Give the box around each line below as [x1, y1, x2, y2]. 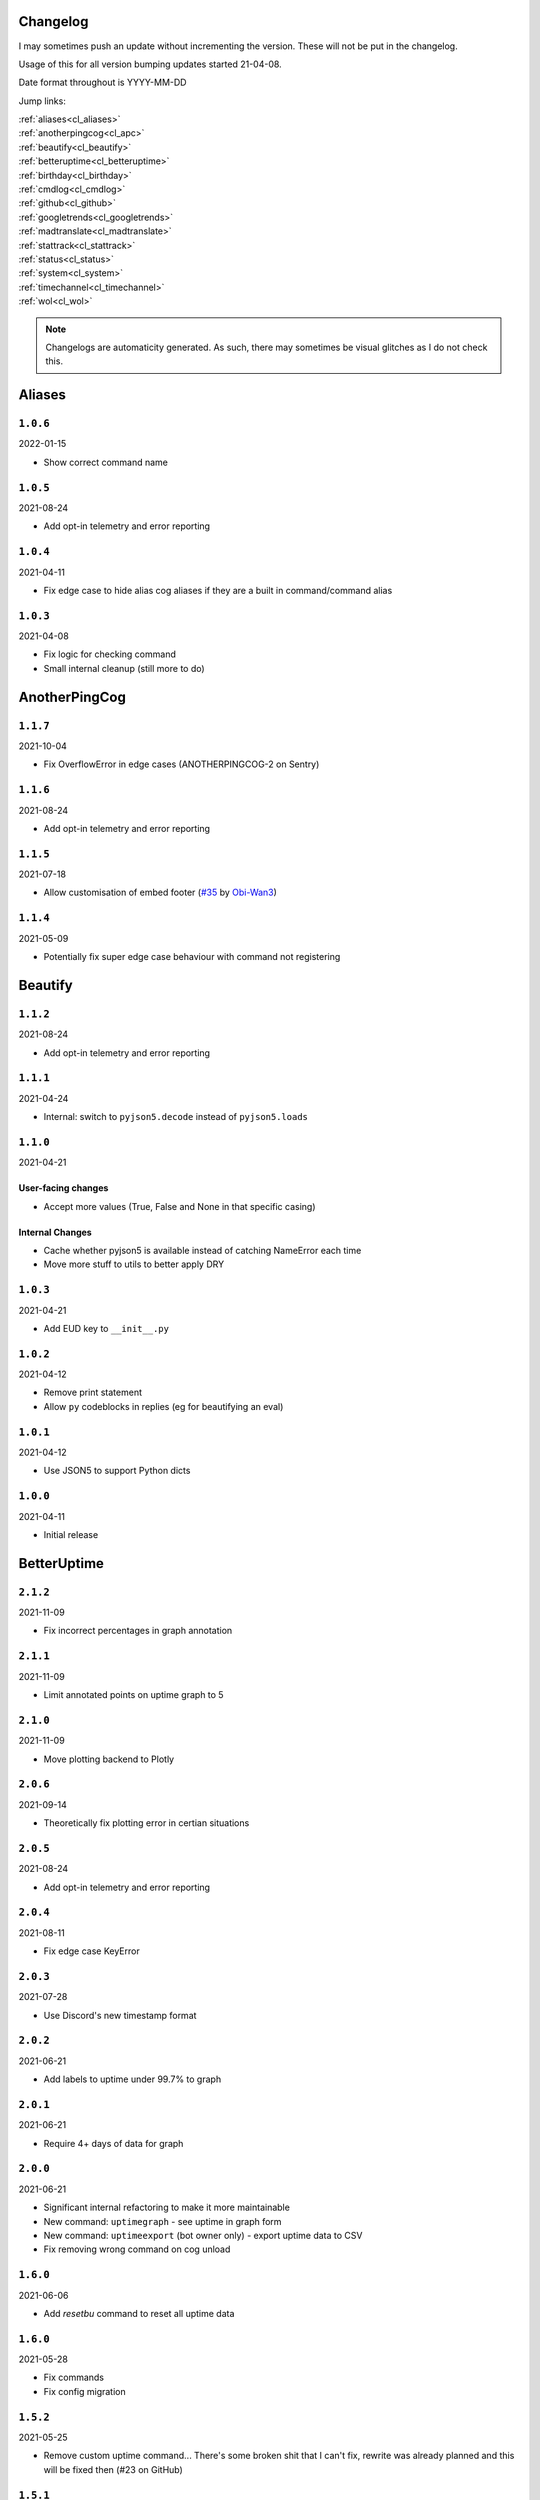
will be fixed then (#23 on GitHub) [43, 2463, 184, 2475]
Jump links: [18, 95, 67, 107]
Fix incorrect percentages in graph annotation [43, 1625, 233, 1637]
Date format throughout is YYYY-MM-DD [18, 76, 187, 89]
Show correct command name [43, 456, 169, 468]
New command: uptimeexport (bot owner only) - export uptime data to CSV [43, 2230, 363, 2242]
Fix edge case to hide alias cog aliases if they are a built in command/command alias [43, 584, 393, 596]
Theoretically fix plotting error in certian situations [43, 1817, 250, 1829]
